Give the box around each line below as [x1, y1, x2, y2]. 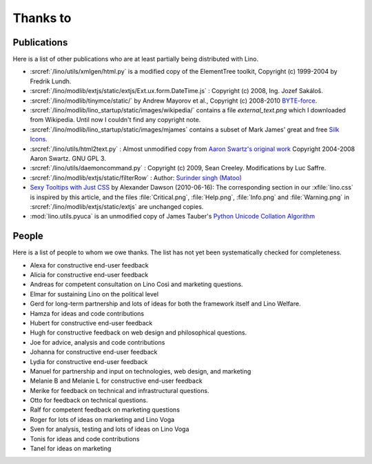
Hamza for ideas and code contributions [30, 309, 145, 317]
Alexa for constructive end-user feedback [30, 261, 149, 269]
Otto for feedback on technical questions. [30, 396, 148, 405]
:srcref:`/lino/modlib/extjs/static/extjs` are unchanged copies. [30, 202, 204, 210]
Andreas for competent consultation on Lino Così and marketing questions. [30, 280, 244, 289]
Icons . [30, 135, 48, 143]
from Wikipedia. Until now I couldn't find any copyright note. [30, 116, 201, 124]
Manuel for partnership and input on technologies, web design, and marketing [30, 367, 251, 375]
